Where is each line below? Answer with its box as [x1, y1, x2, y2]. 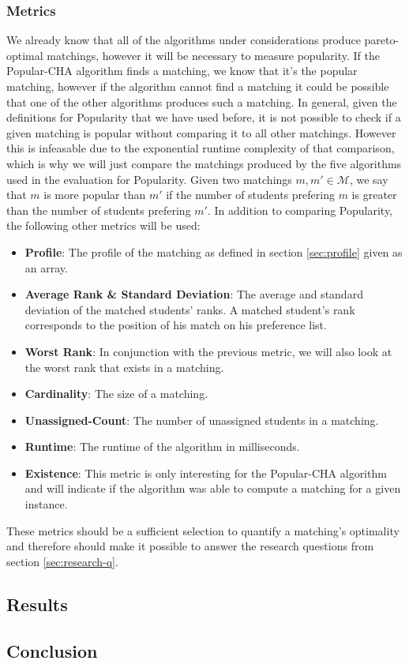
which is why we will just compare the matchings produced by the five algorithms [6, 155, 402, 171]
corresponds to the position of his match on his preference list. [24, 317, 327, 333]
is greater [351, 186, 397, 203]
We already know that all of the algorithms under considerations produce [6, 32, 361, 48]
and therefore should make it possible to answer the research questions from [6, 538, 374, 554]
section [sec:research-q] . [6, 553, 118, 569]
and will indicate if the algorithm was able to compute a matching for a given [24, 480, 401, 497]
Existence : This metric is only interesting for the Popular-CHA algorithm [24, 464, 387, 481]
